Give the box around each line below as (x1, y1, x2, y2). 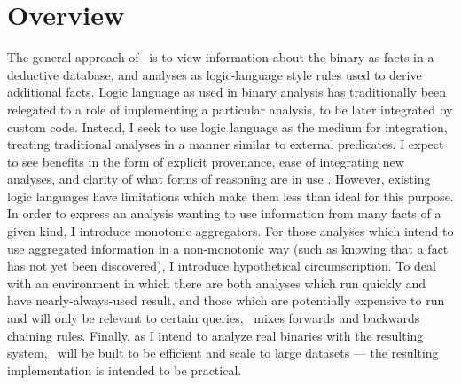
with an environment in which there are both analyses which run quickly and (7, 273, 426, 292)
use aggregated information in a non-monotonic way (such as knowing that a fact (7, 239, 449, 257)
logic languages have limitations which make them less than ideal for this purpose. (7, 186, 454, 205)
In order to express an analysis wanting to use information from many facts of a (7, 204, 441, 223)
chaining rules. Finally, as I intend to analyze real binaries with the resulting (7, 326, 424, 344)
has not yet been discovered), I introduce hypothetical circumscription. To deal (7, 256, 436, 275)
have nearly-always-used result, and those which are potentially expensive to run (7, 291, 445, 310)
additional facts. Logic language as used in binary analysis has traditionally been (7, 82, 447, 101)
